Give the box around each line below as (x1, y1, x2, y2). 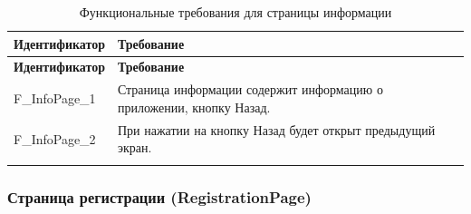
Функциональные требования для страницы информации (79, 3, 392, 21)
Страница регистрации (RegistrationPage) (7, 185, 312, 208)
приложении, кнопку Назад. (117, 97, 271, 116)
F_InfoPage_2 (14, 129, 96, 148)
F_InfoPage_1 (14, 89, 96, 108)
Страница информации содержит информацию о (117, 80, 383, 99)
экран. (117, 138, 152, 157)
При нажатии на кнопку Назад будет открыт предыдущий (117, 120, 436, 139)
